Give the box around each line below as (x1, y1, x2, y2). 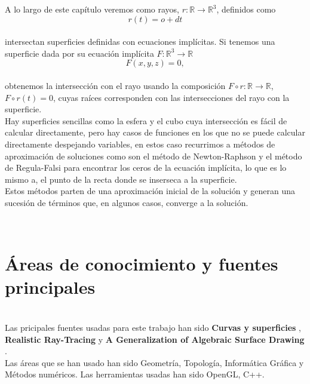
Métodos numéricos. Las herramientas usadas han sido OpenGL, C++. (5, 368, 265, 380)
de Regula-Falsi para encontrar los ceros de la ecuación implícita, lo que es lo (5, 161, 287, 174)
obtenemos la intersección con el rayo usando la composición (5, 79, 226, 91)
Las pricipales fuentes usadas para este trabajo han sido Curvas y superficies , (5, 321, 301, 333)
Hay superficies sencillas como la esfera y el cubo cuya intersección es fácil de (5, 114, 287, 127)
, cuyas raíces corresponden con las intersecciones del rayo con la (53, 91, 290, 103)
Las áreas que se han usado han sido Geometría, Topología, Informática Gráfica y (5, 356, 304, 368)
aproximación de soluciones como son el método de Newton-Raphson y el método (5, 149, 302, 162)
